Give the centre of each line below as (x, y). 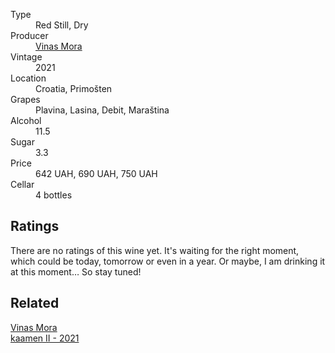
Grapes (25, 99)
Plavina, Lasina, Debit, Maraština (102, 110)
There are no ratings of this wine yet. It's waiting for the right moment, (155, 250)
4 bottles (54, 195)
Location (28, 78)
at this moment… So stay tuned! (76, 271)
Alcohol (26, 120)
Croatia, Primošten (74, 88)
